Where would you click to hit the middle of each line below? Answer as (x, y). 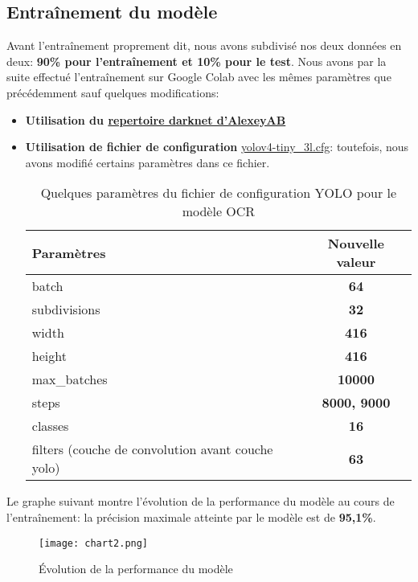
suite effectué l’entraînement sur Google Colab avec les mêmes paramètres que (199, 77)
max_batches (70, 379)
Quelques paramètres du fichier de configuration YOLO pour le (219, 193)
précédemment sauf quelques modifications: (113, 92)
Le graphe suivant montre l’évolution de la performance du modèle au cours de (201, 501)
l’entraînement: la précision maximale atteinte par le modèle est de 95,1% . (191, 516)
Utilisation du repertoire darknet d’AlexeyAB (156, 119)
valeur (356, 262)
